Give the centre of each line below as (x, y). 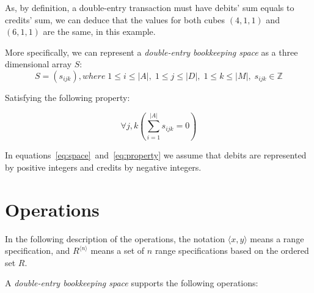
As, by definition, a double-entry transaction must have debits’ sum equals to (150, 7)
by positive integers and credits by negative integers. (103, 167)
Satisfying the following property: (68, 97)
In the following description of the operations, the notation (115, 238)
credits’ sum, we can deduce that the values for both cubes (115, 19)
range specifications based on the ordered (232, 250)
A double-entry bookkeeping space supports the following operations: (132, 283)
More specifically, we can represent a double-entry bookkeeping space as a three (152, 52)
